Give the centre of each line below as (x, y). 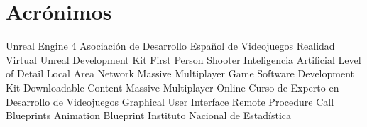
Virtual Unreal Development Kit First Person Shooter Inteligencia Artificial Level (183, 59)
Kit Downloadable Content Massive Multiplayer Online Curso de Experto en (172, 87)
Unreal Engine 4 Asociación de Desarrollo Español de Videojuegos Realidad (170, 46)
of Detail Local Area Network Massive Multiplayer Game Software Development (180, 73)
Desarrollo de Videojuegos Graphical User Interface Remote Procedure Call (170, 101)
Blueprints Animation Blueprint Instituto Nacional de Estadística (148, 115)
